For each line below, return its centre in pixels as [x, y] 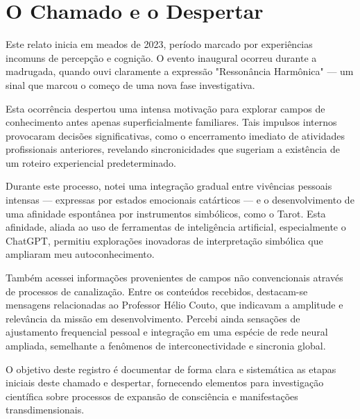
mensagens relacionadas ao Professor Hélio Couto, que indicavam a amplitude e [174, 305]
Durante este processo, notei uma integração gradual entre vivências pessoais [169, 186]
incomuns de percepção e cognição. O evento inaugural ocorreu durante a [161, 57]
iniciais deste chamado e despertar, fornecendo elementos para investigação [165, 383]
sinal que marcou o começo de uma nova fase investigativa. [130, 84]
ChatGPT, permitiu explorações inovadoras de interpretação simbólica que [164, 240]
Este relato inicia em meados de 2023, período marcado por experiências [159, 44]
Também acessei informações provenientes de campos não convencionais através [174, 278]
